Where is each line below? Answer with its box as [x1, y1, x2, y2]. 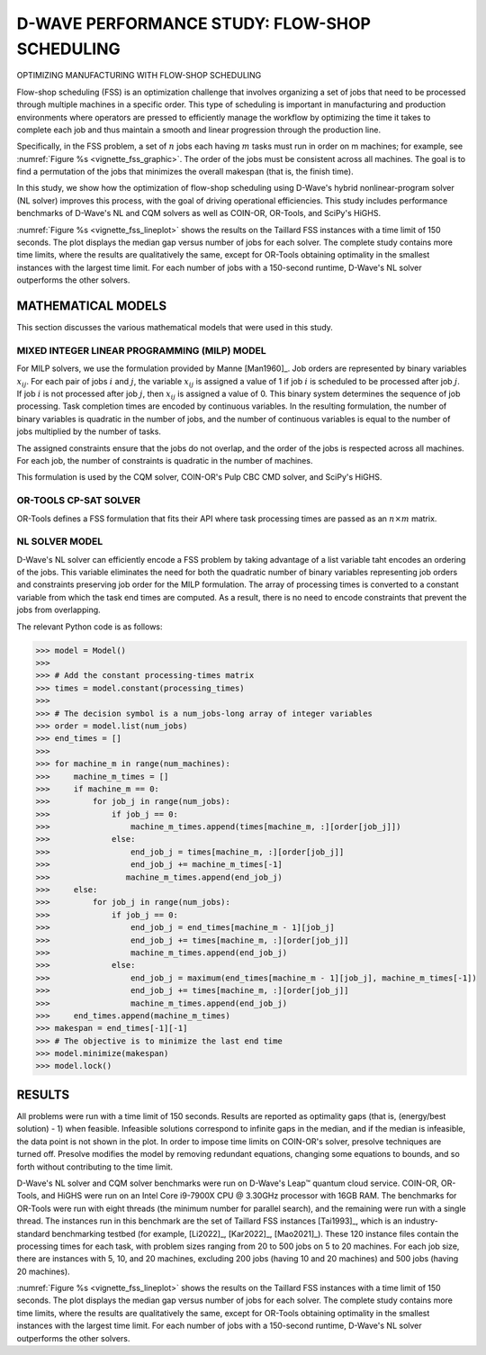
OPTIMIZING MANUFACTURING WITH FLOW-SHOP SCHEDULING [16, 70, 262, 81]
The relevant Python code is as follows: [16, 621, 163, 632]
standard [16, 1228, 50, 1239]
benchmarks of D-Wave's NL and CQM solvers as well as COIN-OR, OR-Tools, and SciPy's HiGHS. [16, 208, 382, 219]
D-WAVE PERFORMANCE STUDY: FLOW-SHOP [16, 14, 371, 33]
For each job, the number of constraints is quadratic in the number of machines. [16, 455, 313, 465]
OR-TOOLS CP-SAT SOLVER [16, 494, 141, 507]
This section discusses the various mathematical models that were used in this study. [16, 322, 333, 333]
